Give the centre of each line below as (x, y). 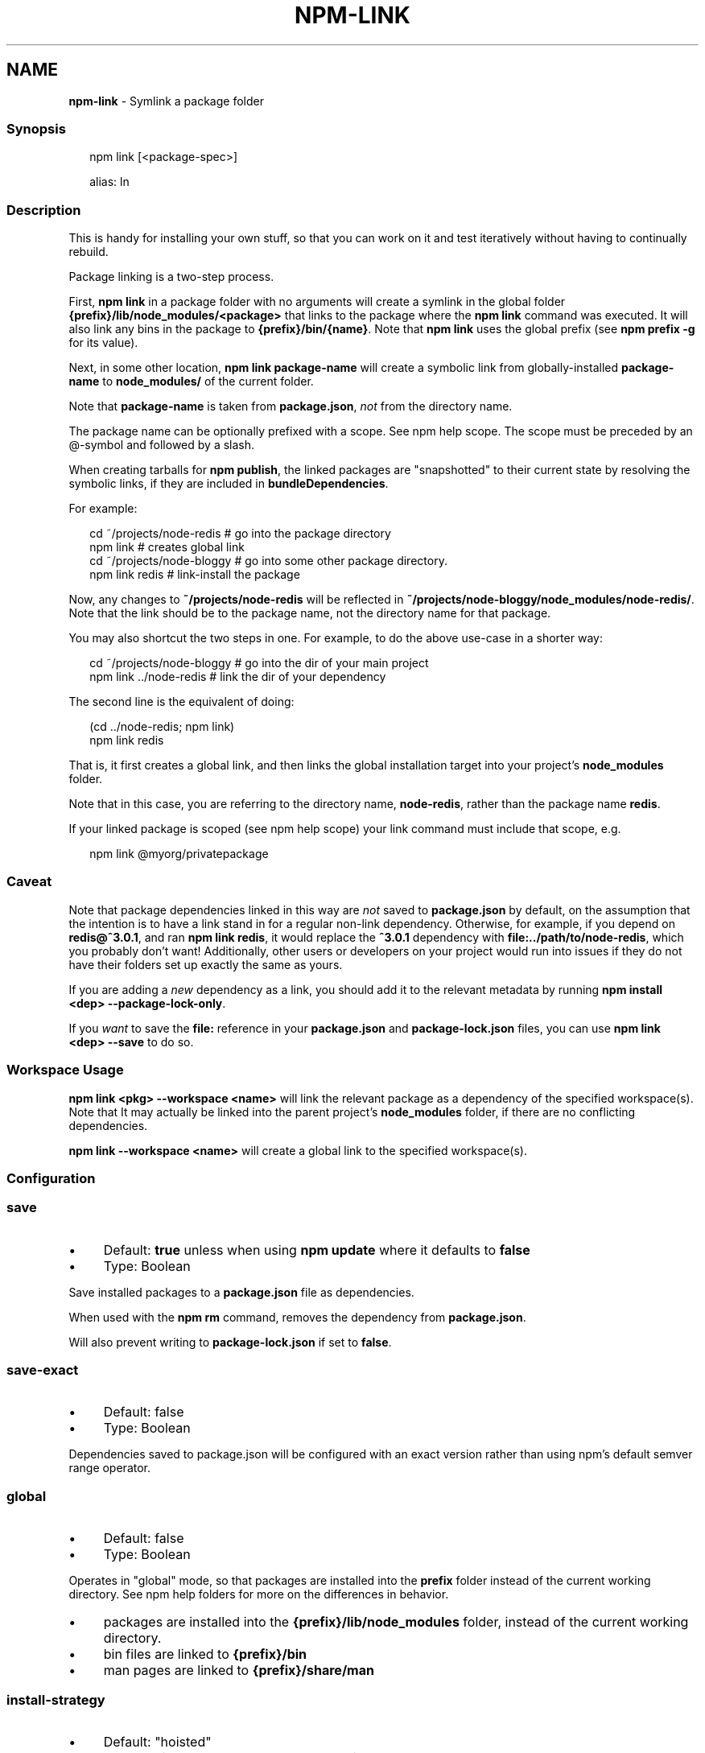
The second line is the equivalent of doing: (181, 702)
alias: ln (109, 182)
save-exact (43, 1370)
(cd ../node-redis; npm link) (162, 727)
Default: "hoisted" (157, 1741)
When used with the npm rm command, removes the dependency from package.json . (297, 1317)
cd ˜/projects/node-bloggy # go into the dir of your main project (259, 663)
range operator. (110, 1468)
